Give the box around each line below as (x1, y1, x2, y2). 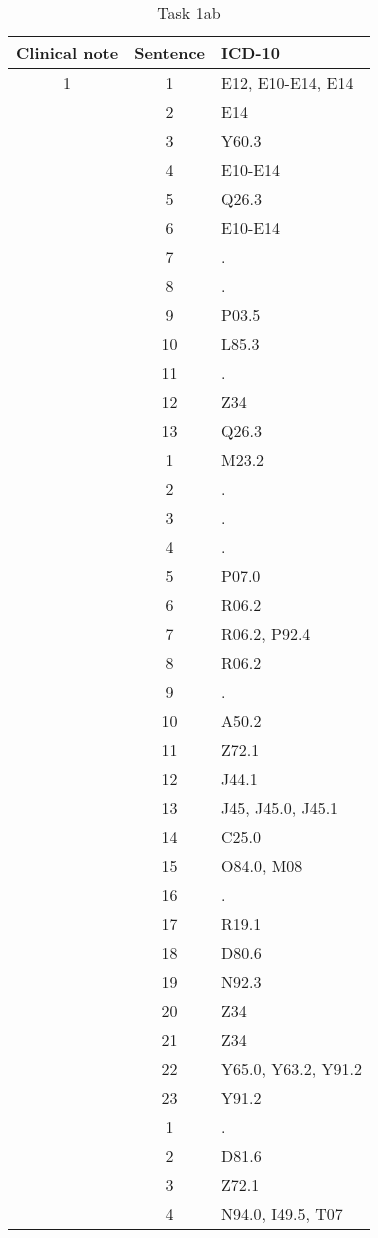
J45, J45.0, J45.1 (221, 796, 339, 819)
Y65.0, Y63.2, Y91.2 (221, 1057, 362, 1080)
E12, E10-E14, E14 (221, 71, 354, 94)
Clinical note (16, 41, 119, 64)
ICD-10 (221, 41, 280, 64)
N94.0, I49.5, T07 (221, 1202, 343, 1225)
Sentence (134, 41, 205, 64)
